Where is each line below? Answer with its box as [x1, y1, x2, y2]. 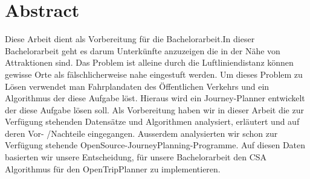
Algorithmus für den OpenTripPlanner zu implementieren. [5, 162, 221, 175]
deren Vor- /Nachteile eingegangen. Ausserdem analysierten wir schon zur [5, 127, 278, 139]
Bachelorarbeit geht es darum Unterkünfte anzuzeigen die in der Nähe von [5, 44, 280, 57]
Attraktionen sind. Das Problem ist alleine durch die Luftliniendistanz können [5, 56, 294, 69]
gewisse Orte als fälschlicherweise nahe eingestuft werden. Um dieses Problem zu [5, 68, 303, 80]
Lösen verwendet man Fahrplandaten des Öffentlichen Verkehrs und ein [5, 80, 270, 92]
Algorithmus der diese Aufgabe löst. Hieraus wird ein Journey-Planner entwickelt [5, 92, 305, 104]
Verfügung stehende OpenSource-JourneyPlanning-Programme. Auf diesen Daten [5, 139, 306, 151]
